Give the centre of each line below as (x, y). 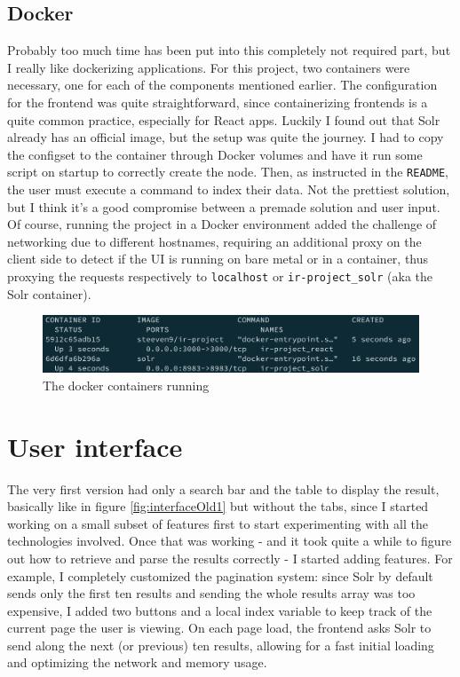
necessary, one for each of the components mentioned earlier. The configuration (222, 85)
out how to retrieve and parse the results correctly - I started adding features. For (230, 558)
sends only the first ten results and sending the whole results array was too (211, 593)
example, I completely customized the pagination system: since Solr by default (220, 575)
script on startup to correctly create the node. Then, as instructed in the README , (228, 172)
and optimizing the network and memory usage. (137, 662)
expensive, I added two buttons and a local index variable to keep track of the (220, 610)
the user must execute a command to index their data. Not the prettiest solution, (229, 189)
